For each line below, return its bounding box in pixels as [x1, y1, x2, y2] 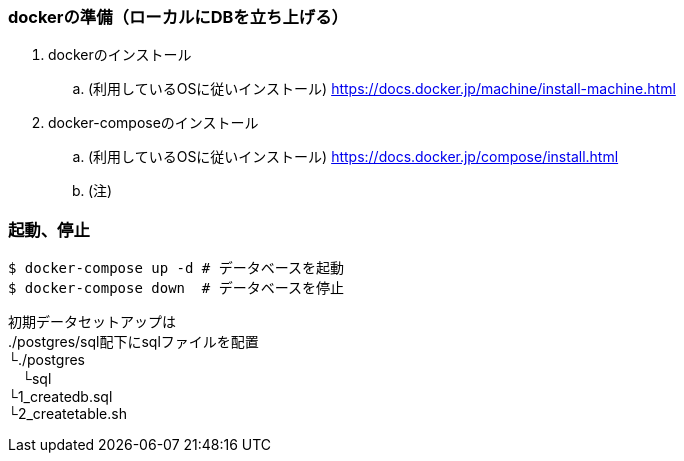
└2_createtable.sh [8, 405, 127, 423]
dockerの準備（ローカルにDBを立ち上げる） [8, 7, 348, 27]
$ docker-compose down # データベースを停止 [8, 280, 345, 297]
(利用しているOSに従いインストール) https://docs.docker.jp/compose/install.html [88, 148, 619, 166]
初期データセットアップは [8, 313, 176, 331]
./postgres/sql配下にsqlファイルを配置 [8, 333, 259, 351]
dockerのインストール [48, 46, 192, 64]
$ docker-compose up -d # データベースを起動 [8, 260, 345, 277]
